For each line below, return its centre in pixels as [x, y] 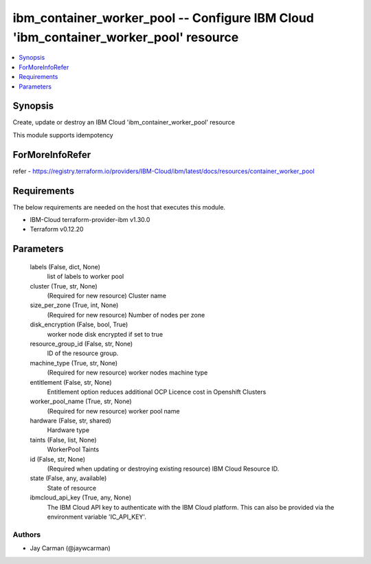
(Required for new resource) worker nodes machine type [127, 373]
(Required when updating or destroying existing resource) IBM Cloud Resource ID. [163, 469]
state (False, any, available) [68, 478]
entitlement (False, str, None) [71, 382]
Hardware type [68, 430]
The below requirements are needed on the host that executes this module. [119, 207]
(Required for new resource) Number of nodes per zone [126, 315]
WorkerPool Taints [73, 449]
